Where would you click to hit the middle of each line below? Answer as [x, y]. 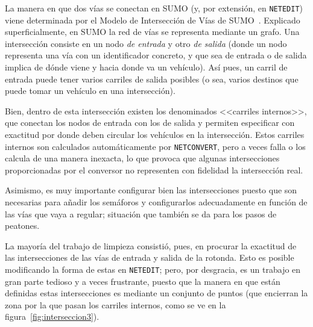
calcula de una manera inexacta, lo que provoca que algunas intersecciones [142, 158]
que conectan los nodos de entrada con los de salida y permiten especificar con [150, 123]
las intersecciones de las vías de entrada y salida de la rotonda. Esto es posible [150, 257]
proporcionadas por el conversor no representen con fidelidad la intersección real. [154, 170]
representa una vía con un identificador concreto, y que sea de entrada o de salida [156, 55]
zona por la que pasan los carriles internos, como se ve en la [115, 304]
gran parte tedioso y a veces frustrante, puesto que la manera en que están [143, 281]
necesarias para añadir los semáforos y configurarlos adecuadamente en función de [156, 202]
